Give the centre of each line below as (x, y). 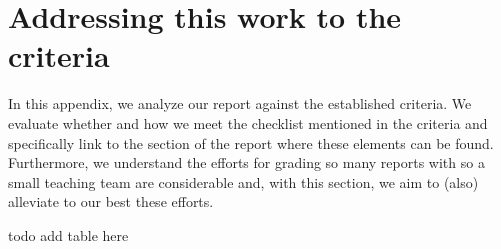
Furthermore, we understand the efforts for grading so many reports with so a (246, 162)
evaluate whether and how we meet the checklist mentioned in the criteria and (248, 122)
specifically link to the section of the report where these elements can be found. (251, 142)
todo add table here (68, 234)
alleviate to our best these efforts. (111, 201)
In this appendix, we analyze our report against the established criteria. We (240, 103)
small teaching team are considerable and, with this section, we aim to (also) (243, 181)
